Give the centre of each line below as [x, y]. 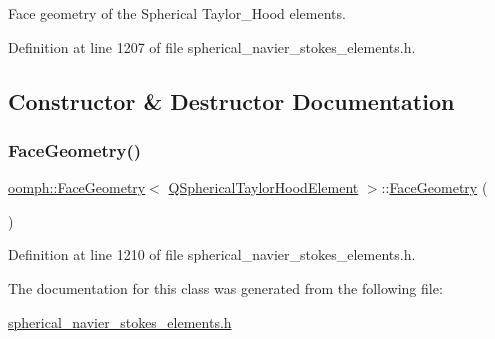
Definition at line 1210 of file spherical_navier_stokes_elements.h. [212, 254]
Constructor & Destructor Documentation [231, 100]
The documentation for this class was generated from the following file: [225, 287]
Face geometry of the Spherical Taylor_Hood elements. [177, 13]
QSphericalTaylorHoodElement [263, 187]
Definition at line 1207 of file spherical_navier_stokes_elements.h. [212, 46]
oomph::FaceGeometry [77, 187]
